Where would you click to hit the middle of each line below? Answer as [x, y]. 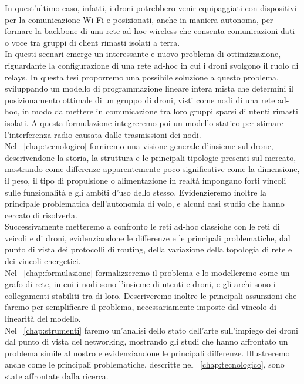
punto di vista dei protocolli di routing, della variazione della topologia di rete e [148, 249]
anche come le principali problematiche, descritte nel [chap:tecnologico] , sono [145, 364]
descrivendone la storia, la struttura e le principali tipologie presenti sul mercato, [151, 157]
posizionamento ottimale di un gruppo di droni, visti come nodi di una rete [140, 100]
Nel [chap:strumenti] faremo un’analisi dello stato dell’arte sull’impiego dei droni [151, 330]
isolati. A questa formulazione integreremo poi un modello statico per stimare [144, 122]
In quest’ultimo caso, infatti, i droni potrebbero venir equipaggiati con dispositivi [151, 8]
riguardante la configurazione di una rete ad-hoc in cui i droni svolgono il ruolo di [152, 65]
